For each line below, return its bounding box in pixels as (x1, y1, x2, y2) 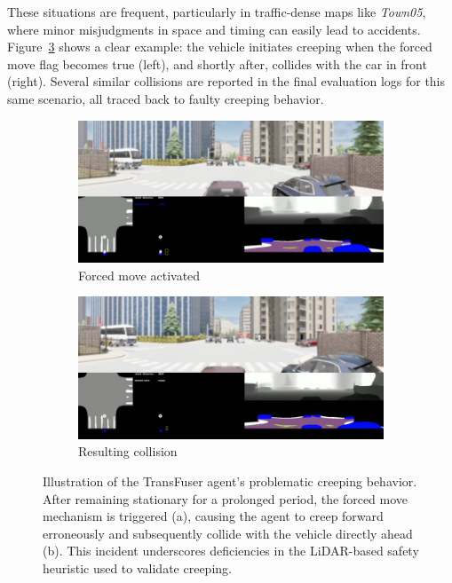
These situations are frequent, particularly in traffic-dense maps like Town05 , (7, 3, 426, 20)
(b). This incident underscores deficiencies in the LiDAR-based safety (43, 541, 419, 560)
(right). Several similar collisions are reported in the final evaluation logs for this (7, 72, 446, 91)
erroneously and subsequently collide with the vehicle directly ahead (43, 524, 413, 542)
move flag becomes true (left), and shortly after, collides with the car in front (7, 54, 427, 73)
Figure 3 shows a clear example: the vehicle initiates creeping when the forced (7, 37, 432, 56)
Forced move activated (78, 265, 201, 284)
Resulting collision (78, 442, 178, 461)
